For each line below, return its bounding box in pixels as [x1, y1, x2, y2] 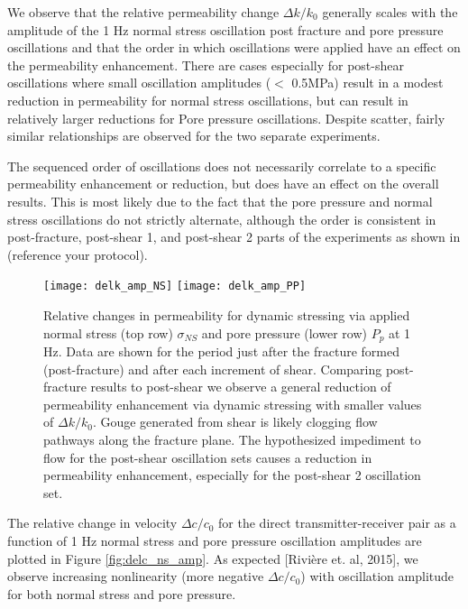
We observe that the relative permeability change [7, 3, 280, 21]
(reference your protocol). [7, 245, 148, 263]
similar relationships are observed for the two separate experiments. [7, 126, 381, 145]
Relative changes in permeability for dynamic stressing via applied [43, 305, 410, 324]
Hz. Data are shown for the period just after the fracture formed [43, 342, 399, 361]
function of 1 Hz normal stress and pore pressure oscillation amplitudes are [7, 531, 422, 549]
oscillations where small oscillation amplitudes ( [7, 73, 271, 92]
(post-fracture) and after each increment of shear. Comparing [43, 359, 382, 378]
